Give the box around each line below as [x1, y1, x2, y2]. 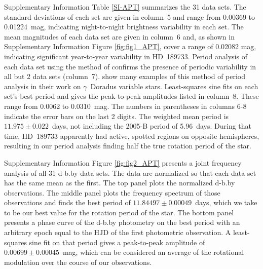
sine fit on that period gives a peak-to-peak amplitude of [29, 237, 205, 247]
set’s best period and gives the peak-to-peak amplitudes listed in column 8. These [4, 91, 259, 101]
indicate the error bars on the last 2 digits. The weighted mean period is [4, 110, 229, 121]
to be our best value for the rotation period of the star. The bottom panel [4, 207, 234, 217]
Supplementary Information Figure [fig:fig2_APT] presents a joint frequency [4, 157, 242, 168]
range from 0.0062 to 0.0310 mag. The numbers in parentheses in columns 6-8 [4, 100, 247, 111]
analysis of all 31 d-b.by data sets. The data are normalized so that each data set [4, 167, 256, 178]
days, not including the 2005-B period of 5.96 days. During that [52, 121, 251, 131]
